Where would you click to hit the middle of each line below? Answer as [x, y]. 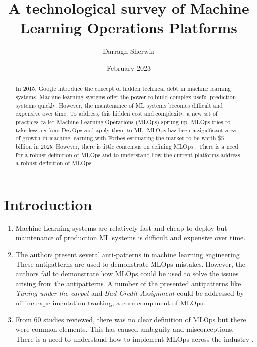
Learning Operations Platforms [129, 27]
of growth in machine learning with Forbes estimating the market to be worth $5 [120, 138]
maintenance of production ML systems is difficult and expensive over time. [130, 238]
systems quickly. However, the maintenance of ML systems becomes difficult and [119, 105]
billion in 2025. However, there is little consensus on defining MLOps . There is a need [127, 146]
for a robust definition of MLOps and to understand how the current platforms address [128, 154]
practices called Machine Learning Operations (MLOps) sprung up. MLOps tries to [123, 121]
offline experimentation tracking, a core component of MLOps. [110, 302]
